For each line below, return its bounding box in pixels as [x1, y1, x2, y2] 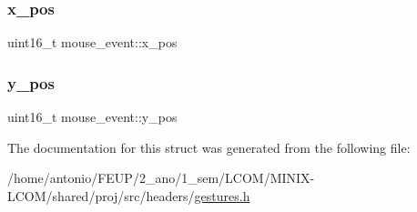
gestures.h [194, 186, 250, 205]
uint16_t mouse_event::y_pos [7, 107, 178, 126]
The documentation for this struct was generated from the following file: [7, 137, 411, 156]
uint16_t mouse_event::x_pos [7, 33, 178, 52]
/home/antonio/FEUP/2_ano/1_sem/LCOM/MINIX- [7, 168, 315, 187]
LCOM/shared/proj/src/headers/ [7, 186, 195, 205]
